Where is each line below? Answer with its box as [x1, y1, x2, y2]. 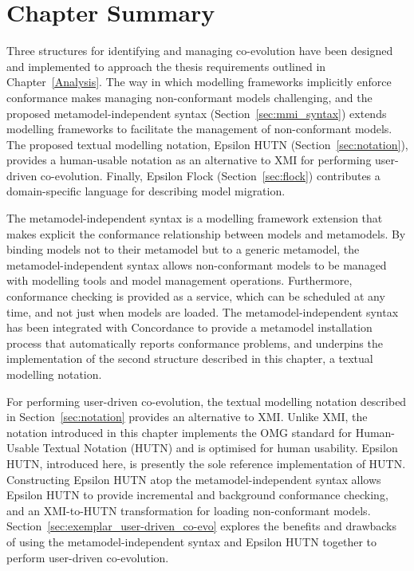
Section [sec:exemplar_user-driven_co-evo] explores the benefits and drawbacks [6, 518, 397, 534]
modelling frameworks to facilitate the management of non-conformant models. [6, 120, 392, 137]
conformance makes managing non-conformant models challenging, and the [6, 89, 373, 105]
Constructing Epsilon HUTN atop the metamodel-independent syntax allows [6, 471, 381, 487]
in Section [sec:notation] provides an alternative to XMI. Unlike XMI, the [6, 408, 368, 425]
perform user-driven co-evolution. [6, 549, 169, 565]
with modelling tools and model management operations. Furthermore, [6, 272, 353, 289]
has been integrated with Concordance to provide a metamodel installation [6, 319, 373, 336]
